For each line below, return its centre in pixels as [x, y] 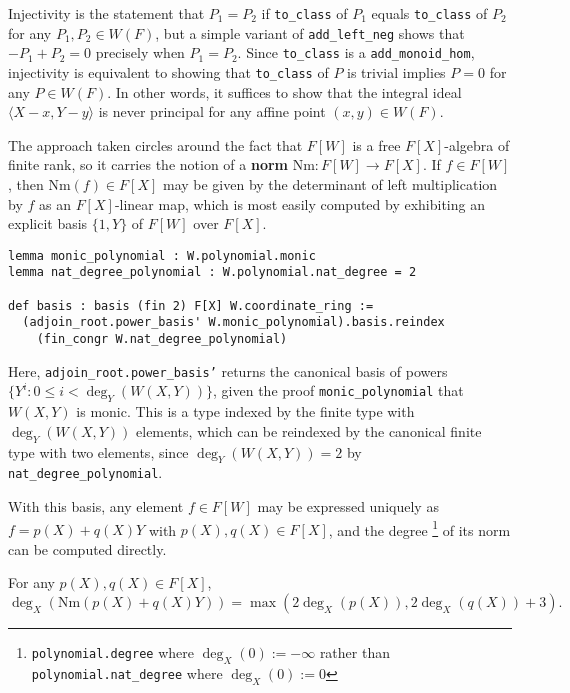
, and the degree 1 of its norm [419, 528]
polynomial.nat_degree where [127, 672]
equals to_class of [429, 13]
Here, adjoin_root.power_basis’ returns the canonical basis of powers [228, 370]
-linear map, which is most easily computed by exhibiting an [299, 203]
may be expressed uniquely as [348, 506]
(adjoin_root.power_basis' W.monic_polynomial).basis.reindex [233, 322]
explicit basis [48, 223]
